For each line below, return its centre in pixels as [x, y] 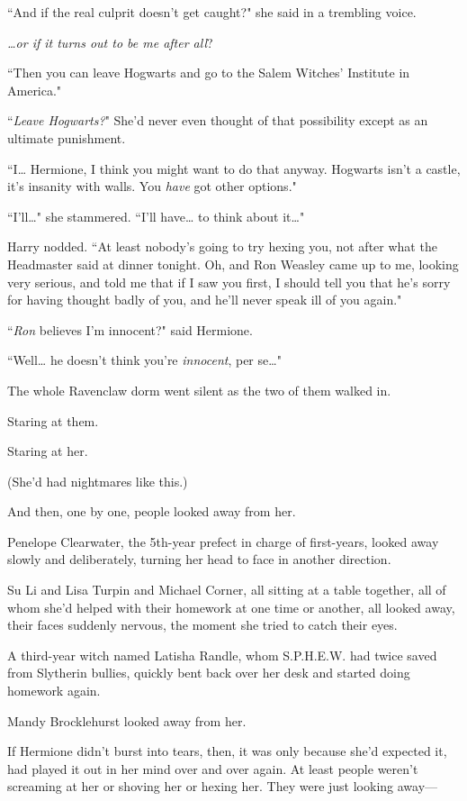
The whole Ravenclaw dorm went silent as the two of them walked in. [199, 390]
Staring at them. [53, 420]
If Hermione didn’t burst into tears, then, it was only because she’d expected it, [227, 751]
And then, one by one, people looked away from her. [152, 511]
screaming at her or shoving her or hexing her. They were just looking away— [223, 786]
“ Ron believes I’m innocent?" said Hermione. [130, 329]
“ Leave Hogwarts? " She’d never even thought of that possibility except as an [218, 120]
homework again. [54, 691]
